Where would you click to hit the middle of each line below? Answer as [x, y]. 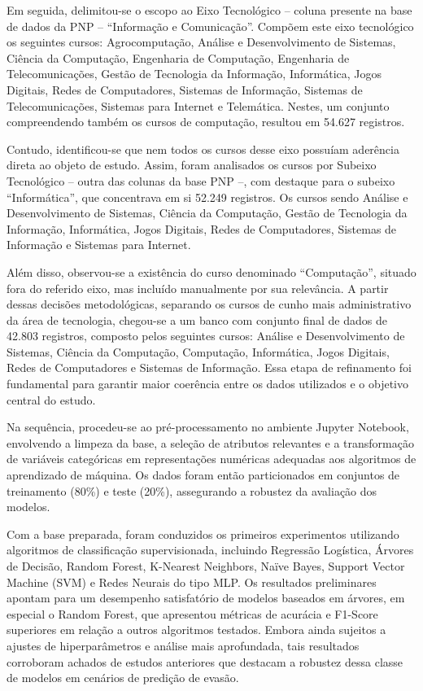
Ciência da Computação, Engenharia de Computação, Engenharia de [178, 57]
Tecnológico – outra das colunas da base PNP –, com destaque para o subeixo [201, 180]
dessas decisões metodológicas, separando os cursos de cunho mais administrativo [209, 304]
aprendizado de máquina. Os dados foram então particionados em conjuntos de [203, 475]
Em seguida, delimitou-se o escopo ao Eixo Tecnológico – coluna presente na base [209, 10]
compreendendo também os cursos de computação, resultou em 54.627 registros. [206, 122]
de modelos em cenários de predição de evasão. [123, 678]
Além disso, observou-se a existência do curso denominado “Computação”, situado [211, 271]
